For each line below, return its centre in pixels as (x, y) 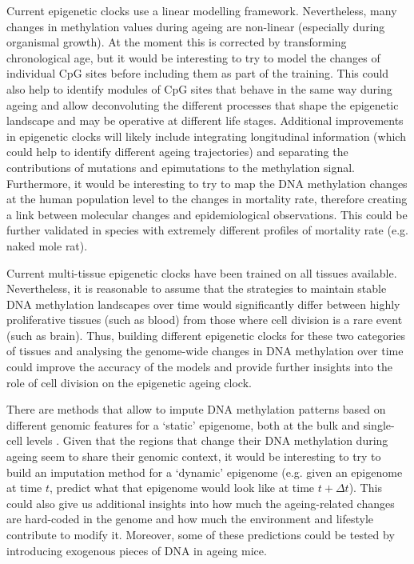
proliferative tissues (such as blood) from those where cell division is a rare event (205, 320)
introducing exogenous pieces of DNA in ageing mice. (137, 550)
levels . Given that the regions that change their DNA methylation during (207, 440)
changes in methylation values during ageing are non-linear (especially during (196, 26)
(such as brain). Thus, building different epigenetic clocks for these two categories (206, 335)
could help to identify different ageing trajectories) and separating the (177, 152)
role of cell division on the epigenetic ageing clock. (129, 382)
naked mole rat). (47, 245)
